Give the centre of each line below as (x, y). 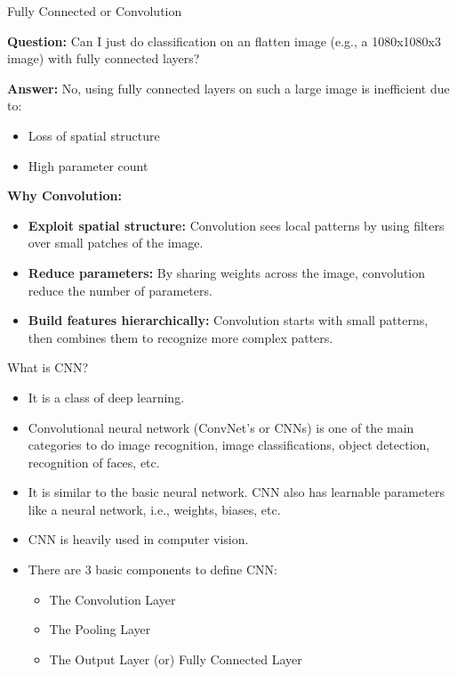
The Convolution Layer (112, 599)
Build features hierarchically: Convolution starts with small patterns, (228, 320)
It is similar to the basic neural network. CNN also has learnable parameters (236, 492)
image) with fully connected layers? (104, 58)
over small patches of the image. (116, 243)
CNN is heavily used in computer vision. (138, 539)
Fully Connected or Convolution (95, 11)
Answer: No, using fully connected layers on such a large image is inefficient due (228, 88)
